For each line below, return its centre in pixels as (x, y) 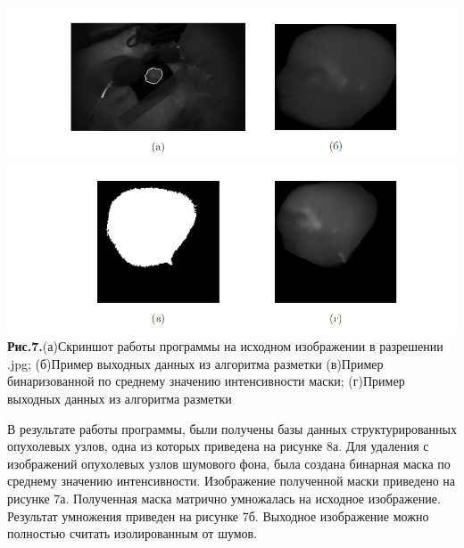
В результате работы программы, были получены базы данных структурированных (232, 428)
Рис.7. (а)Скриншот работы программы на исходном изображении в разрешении (225, 346)
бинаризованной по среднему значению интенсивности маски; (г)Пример (206, 381)
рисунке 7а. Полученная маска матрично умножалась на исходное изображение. (224, 498)
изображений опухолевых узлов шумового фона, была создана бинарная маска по (229, 463)
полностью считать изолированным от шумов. (133, 533)
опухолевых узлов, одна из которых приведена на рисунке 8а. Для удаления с (218, 446)
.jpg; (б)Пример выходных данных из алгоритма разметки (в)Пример (195, 363)
